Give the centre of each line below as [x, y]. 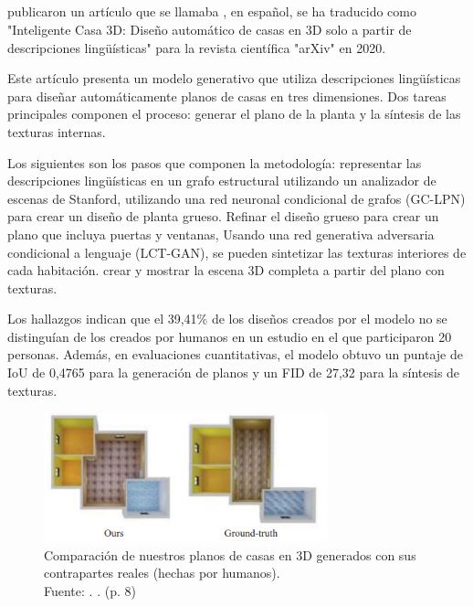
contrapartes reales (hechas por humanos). [162, 573]
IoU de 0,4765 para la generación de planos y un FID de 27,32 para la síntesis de [234, 373]
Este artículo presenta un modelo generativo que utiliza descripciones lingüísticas [234, 78]
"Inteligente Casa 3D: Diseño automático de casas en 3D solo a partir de [210, 29]
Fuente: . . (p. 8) [90, 591]
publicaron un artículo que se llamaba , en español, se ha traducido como [212, 11]
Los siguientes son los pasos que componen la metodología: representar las [215, 162]
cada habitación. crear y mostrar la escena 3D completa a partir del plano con [226, 270]
